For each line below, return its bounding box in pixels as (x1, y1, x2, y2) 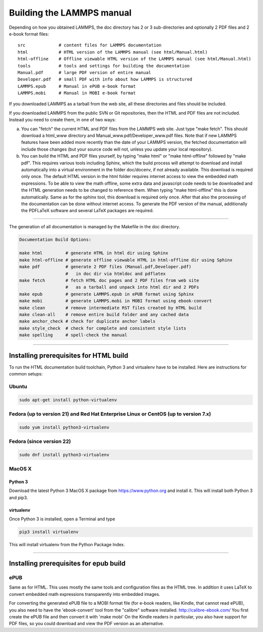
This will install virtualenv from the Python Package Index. (9, 542, 125, 548)
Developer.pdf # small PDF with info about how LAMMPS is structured (18, 77, 192, 82)
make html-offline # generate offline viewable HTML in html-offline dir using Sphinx (19, 257, 233, 263)
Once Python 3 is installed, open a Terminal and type (9, 516, 115, 522)
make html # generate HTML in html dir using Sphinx (19, 250, 169, 256)
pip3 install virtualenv (19, 529, 79, 535)
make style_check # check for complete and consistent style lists (19, 325, 187, 331)
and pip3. (9, 494, 28, 500)
